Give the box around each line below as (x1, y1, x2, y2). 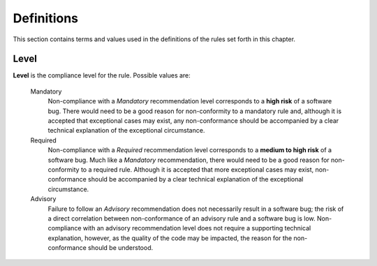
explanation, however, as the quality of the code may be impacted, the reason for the (47, 234, 293, 242)
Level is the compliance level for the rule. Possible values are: (13, 71, 191, 80)
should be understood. (87, 244, 154, 252)
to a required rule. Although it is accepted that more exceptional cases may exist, (80, 165, 314, 174)
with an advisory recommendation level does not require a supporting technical (82, 224, 311, 232)
